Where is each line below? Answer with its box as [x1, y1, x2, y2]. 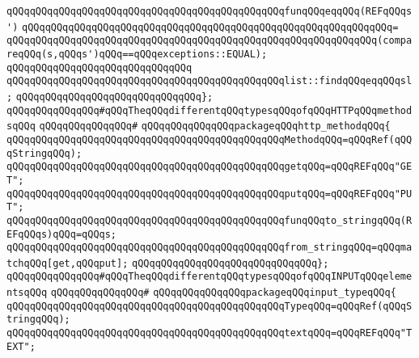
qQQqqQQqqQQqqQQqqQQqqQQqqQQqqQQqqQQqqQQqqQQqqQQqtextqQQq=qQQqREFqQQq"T [6, 327, 413, 339]
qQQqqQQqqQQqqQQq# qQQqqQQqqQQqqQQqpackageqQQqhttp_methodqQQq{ [39, 120, 391, 133]
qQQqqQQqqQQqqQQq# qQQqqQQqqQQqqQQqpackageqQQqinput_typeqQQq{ [50, 287, 396, 299]
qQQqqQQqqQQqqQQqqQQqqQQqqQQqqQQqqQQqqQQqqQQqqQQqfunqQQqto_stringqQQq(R [6, 214, 413, 226]
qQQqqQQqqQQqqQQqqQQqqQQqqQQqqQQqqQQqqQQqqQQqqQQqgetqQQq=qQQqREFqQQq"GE [6, 161, 413, 173]
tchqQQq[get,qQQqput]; [6, 257, 129, 269]
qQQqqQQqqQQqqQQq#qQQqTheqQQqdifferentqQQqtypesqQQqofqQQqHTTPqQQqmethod [6, 104, 413, 116]
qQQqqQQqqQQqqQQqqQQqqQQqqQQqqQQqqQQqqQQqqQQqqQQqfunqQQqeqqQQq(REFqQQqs [6, 6, 413, 17]
